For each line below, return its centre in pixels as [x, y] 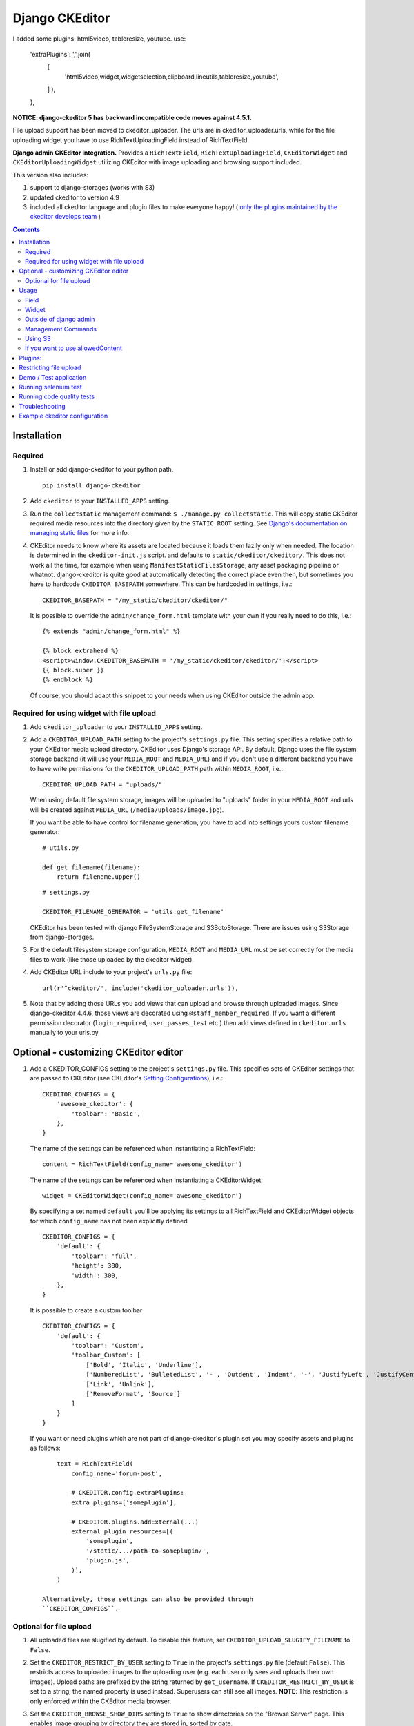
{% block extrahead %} [81, 651]
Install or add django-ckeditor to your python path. [102, 469]
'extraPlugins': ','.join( [60, 54]
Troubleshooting [42, 406]
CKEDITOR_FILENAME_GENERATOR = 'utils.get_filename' [133, 912]
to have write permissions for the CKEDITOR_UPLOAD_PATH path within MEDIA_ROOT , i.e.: [156, 768]
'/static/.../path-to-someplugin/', [148, 1551]
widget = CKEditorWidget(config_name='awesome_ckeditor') [142, 1195]
